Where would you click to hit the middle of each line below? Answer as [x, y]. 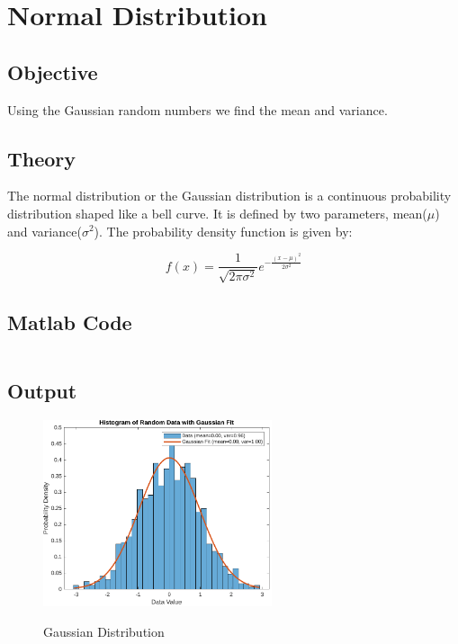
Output [42, 391]
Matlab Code [70, 322]
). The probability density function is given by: [223, 231]
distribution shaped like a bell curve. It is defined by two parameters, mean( [217, 213]
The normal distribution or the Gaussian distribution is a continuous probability [229, 196]
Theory [42, 158]
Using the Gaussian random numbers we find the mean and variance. [198, 109]
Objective [53, 72]
